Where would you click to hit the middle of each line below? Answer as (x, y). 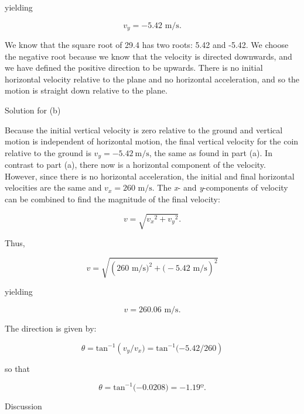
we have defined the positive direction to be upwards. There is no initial (134, 68)
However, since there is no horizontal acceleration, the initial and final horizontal (150, 176)
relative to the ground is (48, 152)
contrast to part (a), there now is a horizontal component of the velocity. (135, 165)
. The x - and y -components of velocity (220, 187)
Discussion (23, 406)
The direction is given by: (51, 328)
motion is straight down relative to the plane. (86, 90)
